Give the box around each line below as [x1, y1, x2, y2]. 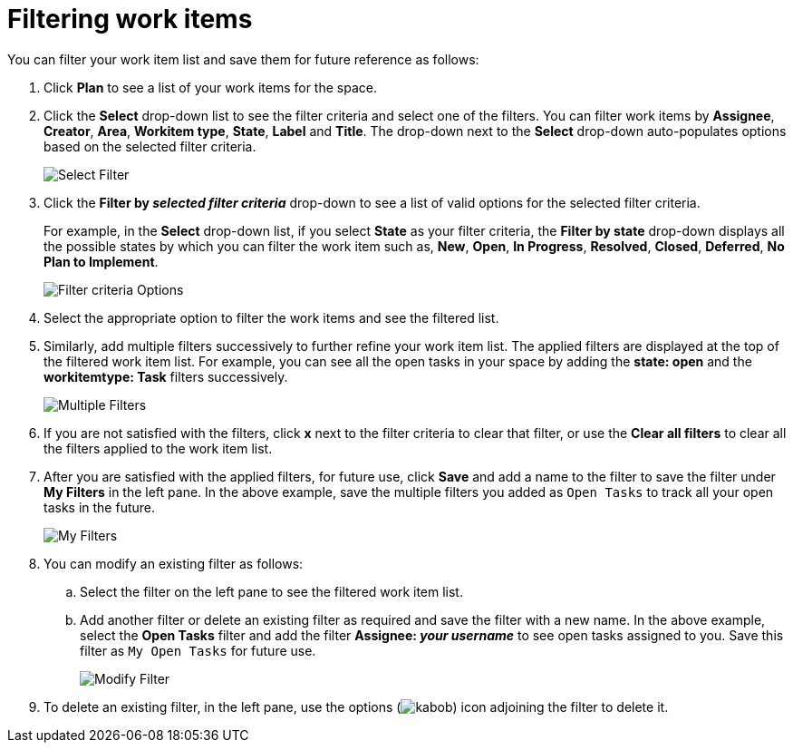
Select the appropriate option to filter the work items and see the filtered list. [44, 309, 499, 326]
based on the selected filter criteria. [44, 138, 256, 154]
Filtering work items [7, 4, 253, 34]
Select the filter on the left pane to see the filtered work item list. [80, 583, 463, 599]
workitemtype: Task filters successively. [44, 368, 288, 385]
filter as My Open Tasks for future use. [80, 642, 316, 658]
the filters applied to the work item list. [44, 440, 273, 456]
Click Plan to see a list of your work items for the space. [44, 79, 377, 95]
